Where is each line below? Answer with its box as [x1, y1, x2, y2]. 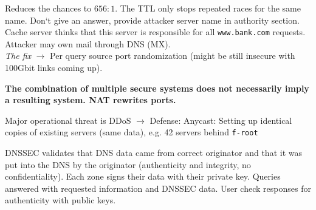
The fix [5, 49, 31, 62]
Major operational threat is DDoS [5, 113, 131, 126]
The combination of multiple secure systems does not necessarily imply [5, 81, 309, 94]
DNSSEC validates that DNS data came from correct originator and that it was [5, 146, 302, 159]
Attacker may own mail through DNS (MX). [5, 37, 171, 50]
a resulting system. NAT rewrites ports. [5, 93, 176, 106]
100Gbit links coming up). [5, 61, 103, 74]
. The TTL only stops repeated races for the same [115, 2, 301, 14]
